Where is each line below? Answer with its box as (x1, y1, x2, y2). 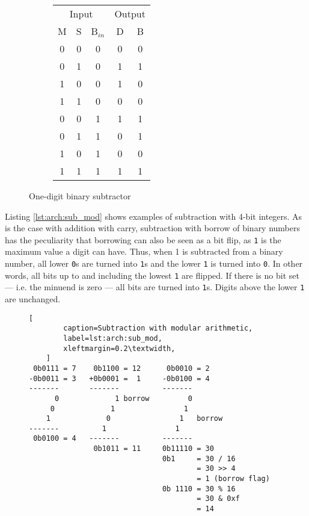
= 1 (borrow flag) (197, 474, 270, 483)
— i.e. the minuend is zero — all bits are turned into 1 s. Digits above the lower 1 (5, 281, 305, 293)
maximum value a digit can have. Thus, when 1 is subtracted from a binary (5, 245, 283, 258)
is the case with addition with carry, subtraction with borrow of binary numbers (5, 222, 301, 234)
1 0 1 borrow (46, 414, 223, 423)
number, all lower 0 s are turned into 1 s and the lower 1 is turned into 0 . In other (5, 257, 303, 270)
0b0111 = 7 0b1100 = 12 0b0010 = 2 (33, 364, 210, 373)
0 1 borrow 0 (54, 394, 193, 403)
